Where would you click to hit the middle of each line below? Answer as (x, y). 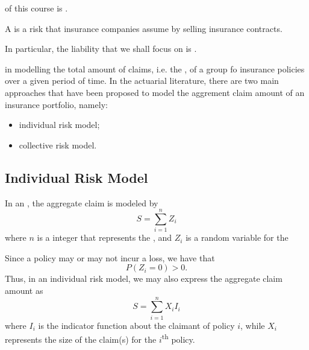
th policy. (178, 339)
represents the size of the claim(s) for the (81, 339)
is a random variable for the (237, 237)
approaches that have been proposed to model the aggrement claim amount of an (155, 92)
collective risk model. (58, 145)
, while (253, 325)
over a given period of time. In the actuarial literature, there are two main (142, 81)
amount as (24, 291)
